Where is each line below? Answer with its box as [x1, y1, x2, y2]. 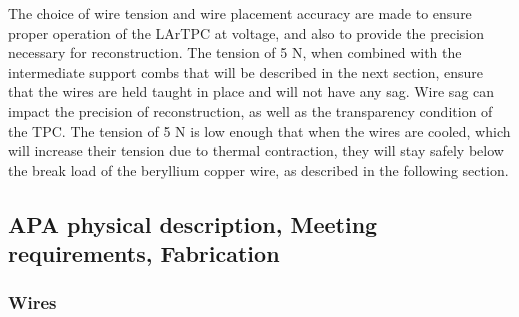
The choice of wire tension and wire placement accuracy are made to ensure [8, 3, 472, 23]
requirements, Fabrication [8, 238, 280, 269]
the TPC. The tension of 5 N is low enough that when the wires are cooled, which [8, 120, 511, 141]
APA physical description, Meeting [8, 208, 378, 239]
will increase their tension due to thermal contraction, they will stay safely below [8, 140, 504, 161]
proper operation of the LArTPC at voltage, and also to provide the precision [8, 22, 485, 43]
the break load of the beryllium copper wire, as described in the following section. [8, 159, 509, 180]
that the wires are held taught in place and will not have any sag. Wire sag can [8, 81, 495, 102]
